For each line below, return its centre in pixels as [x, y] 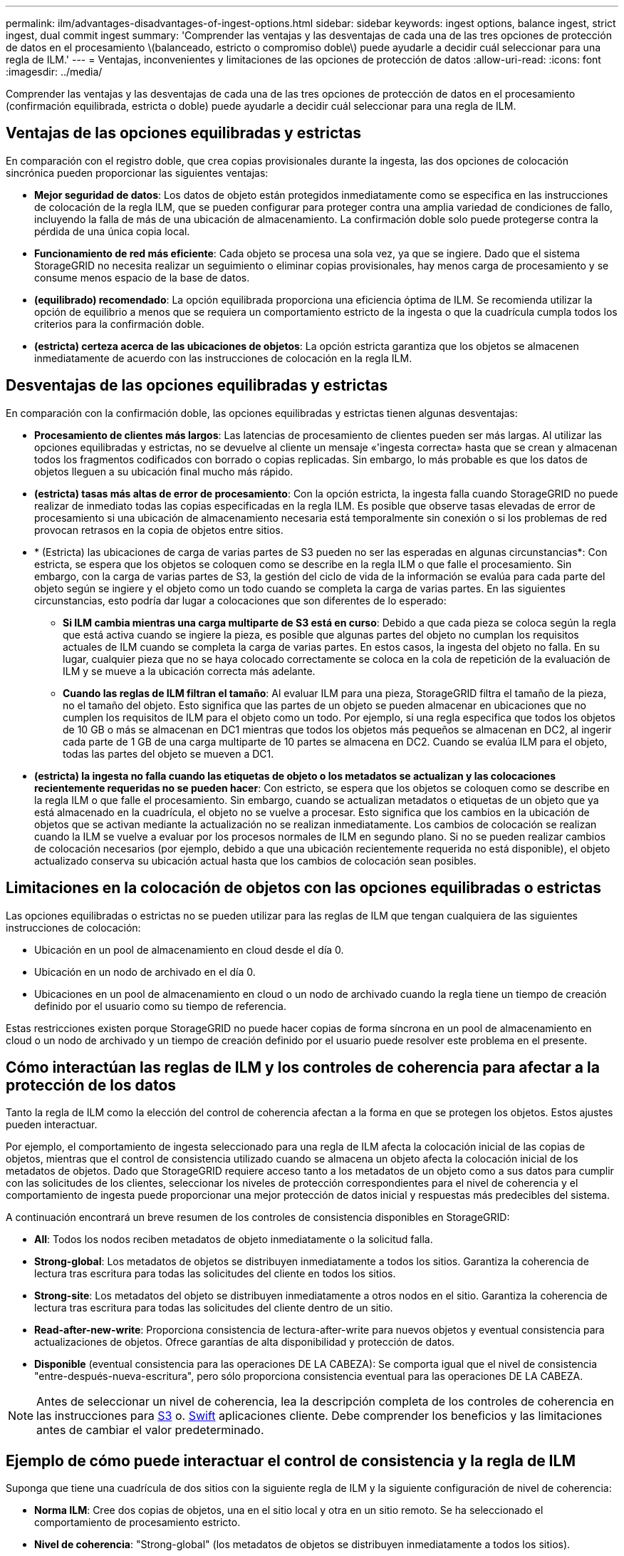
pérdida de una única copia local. [112, 231]
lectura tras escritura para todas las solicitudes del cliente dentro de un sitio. [214, 1308]
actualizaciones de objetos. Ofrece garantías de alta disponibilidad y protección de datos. [245, 1342]
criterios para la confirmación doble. [119, 324]
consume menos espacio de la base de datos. [142, 277]
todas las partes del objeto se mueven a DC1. [168, 753]
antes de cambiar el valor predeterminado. [150, 1430]
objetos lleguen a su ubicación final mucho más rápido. [164, 471]
